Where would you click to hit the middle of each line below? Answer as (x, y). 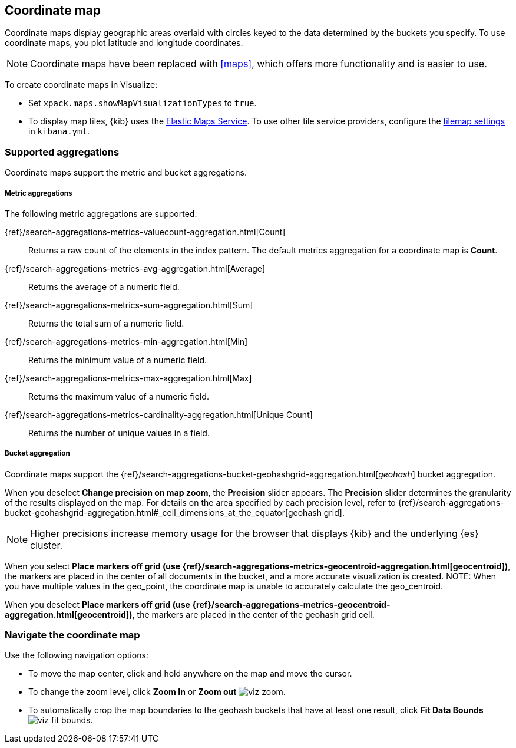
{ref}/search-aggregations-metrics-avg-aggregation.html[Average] (135, 268)
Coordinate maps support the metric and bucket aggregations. (126, 173)
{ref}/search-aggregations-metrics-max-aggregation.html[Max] (128, 378)
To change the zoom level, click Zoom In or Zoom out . (157, 692)
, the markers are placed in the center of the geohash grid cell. (253, 614)
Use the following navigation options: (77, 655)
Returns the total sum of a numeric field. (106, 323)
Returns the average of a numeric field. (104, 286)
